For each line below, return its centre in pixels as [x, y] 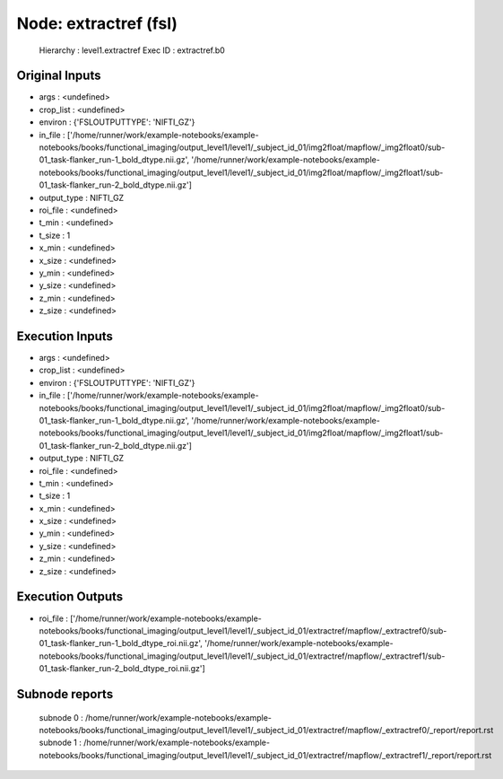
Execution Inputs [65, 336]
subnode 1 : [61, 743]
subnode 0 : [61, 717]
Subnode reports [65, 694]
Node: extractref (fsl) [97, 23]
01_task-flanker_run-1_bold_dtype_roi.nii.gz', [121, 643]
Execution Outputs [70, 597]
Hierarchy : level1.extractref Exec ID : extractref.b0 [132, 50]
